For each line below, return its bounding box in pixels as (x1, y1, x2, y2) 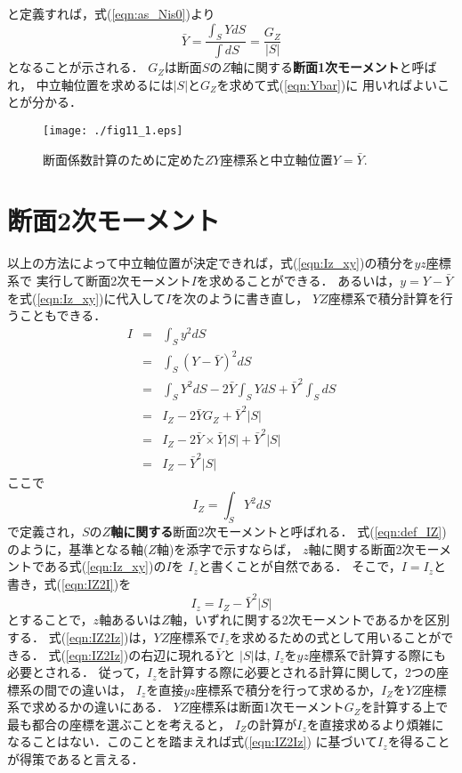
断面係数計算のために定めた (43, 149, 205, 168)
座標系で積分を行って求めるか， (195, 680, 382, 698)
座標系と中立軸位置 (220, 149, 333, 168)
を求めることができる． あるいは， (196, 271, 401, 290)
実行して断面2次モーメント (36, 271, 191, 290)
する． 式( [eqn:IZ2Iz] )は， (7, 627, 154, 646)
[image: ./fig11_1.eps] (43, 125, 183, 138)
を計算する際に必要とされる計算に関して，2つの (157, 663, 437, 681)
